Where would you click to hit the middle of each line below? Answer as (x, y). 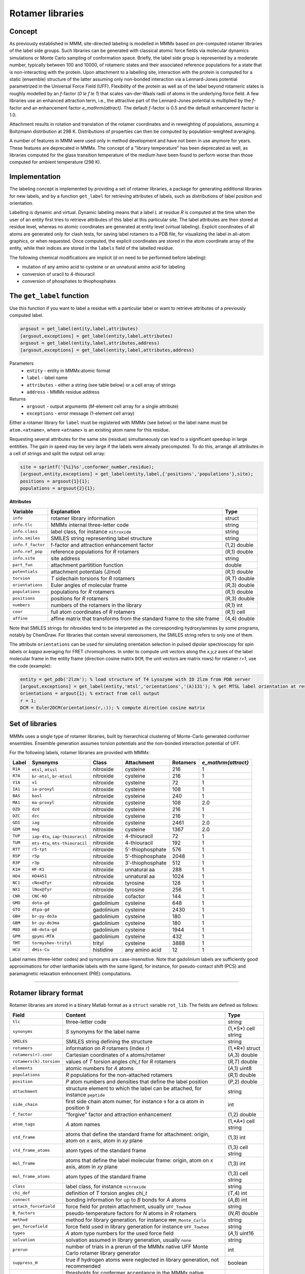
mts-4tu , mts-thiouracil (59, 842)
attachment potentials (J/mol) (86, 572)
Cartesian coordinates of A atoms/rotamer (115, 1055)
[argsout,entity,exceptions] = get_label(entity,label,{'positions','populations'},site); (137, 474)
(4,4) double (240, 618)
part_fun (23, 565)
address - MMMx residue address (63, 392)
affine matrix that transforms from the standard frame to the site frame (135, 618)
